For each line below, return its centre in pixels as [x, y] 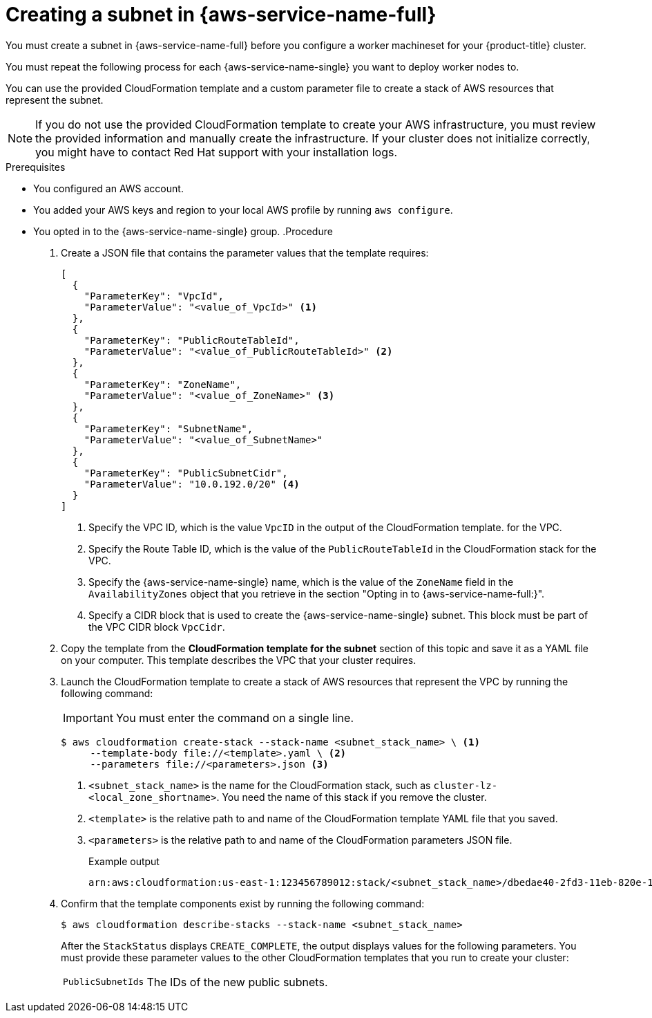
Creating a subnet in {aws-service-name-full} [221, 15]
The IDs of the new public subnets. [237, 982]
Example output [124, 861]
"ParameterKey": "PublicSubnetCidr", [186, 473]
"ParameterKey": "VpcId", [154, 296]
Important [88, 718]
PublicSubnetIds [104, 982]
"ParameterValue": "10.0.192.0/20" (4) [192, 484]
